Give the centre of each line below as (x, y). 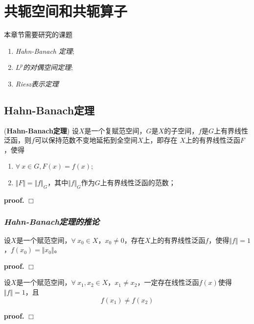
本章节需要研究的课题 (38, 34)
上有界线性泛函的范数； (138, 183)
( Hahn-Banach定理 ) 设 (41, 130)
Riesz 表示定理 (37, 83)
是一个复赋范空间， (115, 130)
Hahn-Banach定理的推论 (52, 222)
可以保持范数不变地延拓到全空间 (86, 140)
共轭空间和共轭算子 (66, 11)
